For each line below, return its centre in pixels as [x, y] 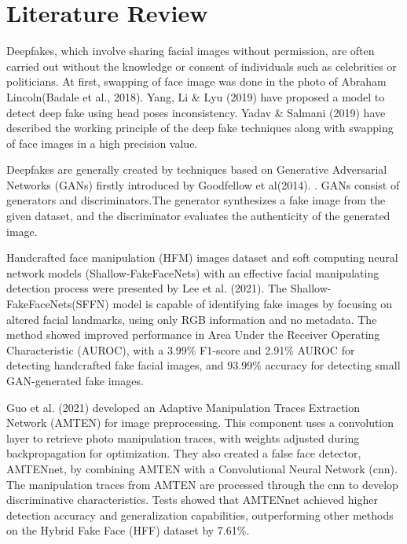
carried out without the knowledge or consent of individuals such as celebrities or [202, 66]
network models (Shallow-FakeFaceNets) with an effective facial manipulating [193, 272]
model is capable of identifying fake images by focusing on [253, 304]
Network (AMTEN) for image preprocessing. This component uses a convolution [200, 423]
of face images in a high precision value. [102, 143]
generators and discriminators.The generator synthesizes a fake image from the [196, 200]
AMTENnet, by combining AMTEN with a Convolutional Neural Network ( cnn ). [202, 468]
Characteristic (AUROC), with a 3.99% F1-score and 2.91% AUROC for [181, 349]
